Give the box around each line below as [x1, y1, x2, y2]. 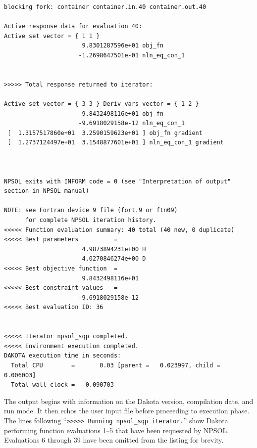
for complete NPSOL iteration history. [25, 217, 156, 224]
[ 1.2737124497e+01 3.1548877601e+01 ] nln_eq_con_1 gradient [7, 139, 224, 146]
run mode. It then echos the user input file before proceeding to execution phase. [4, 405, 250, 416]
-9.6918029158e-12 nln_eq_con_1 [78, 120, 185, 127]
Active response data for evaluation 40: [4, 23, 143, 30]
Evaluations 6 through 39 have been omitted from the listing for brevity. [4, 435, 224, 445]
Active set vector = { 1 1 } [4, 32, 100, 40]
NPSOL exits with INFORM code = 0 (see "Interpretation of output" [4, 178, 231, 185]
